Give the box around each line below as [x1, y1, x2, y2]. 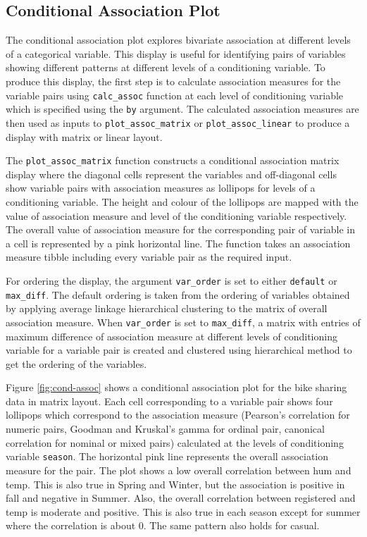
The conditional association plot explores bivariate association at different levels [6, 32, 351, 47]
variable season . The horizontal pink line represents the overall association [6, 449, 329, 464]
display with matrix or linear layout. [6, 129, 163, 144]
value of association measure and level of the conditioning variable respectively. [6, 208, 347, 223]
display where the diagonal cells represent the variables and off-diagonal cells [6, 166, 337, 181]
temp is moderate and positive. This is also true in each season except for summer [6, 504, 361, 519]
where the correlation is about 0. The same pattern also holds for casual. [6, 518, 320, 533]
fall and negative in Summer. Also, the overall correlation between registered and [6, 490, 356, 505]
